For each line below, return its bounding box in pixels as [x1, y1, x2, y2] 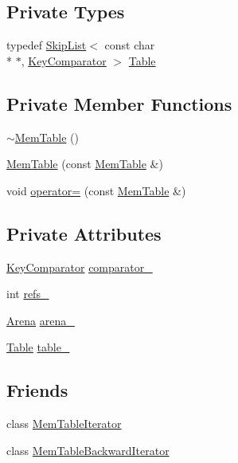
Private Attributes [6, 221, 162, 245]
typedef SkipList [6, 37, 87, 53]
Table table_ [6, 339, 70, 355]
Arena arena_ [6, 312, 75, 328]
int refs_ [6, 285, 49, 302]
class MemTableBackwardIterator [6, 441, 170, 458]
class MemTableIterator [6, 415, 122, 432]
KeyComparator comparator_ [6, 258, 153, 275]
